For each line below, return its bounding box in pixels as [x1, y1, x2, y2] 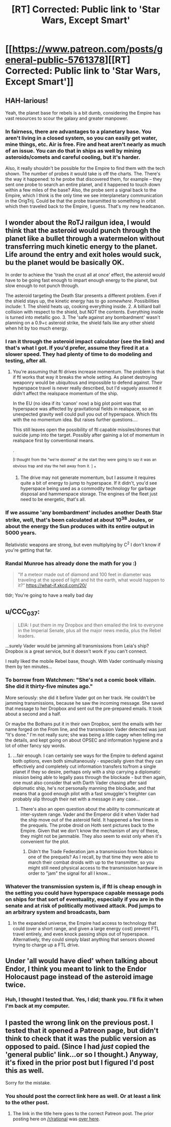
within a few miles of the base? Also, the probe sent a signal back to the [5, 187, 157, 193]
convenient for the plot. [20, 838, 70, 844]
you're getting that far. [5, 547, 53, 553]
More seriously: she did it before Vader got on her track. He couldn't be [5, 695, 156, 701]
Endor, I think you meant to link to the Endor [5, 965, 147, 973]
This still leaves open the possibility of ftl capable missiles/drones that [12, 426, 160, 433]
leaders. [17, 633, 35, 639]
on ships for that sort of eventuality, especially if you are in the [5, 896, 164, 903]
